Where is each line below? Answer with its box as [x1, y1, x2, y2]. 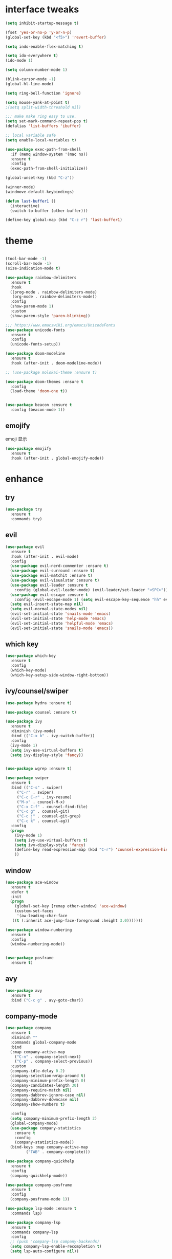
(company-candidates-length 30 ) [10, 1083, 79, 1088]
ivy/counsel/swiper [5, 687, 69, 696]
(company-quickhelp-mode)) [10, 1173, 68, 1178]
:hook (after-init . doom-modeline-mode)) [10, 360, 102, 366]
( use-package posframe [5, 955, 54, 961]
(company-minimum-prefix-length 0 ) [10, 1078, 86, 1083]
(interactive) [10, 203, 40, 209]
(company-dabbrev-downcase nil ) [10, 1097, 79, 1102]
